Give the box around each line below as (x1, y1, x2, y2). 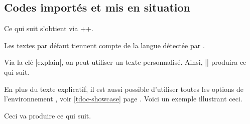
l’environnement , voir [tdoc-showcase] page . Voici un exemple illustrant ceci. (4, 93, 242, 104)
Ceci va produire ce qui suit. (4, 110, 91, 120)
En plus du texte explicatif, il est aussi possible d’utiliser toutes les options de (4, 83, 244, 94)
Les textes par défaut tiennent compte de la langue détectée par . (4, 40, 205, 50)
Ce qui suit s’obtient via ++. (4, 23, 93, 34)
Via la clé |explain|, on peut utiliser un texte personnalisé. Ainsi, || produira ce (4, 57, 246, 67)
